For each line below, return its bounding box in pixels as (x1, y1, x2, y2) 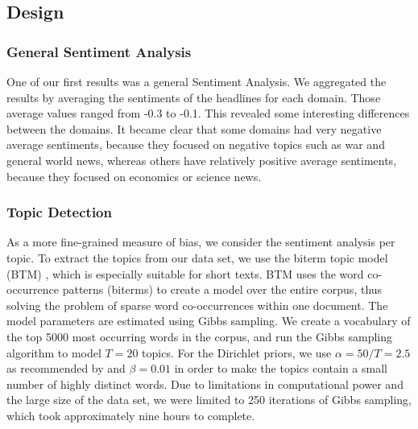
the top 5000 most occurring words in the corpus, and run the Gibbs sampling (6, 328, 393, 344)
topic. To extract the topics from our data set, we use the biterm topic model (6, 249, 388, 266)
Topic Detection (6, 202, 112, 222)
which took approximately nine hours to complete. (6, 406, 255, 423)
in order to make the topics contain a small (174, 360, 387, 377)
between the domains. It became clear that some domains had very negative (6, 120, 382, 137)
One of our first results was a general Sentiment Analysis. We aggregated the (6, 73, 387, 89)
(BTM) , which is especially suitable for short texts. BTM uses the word (6, 265, 364, 282)
